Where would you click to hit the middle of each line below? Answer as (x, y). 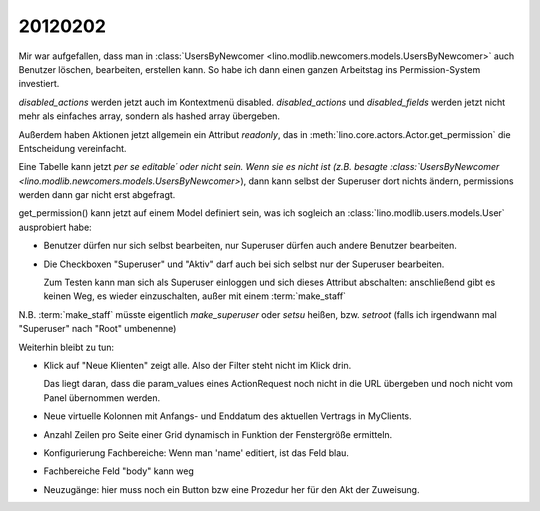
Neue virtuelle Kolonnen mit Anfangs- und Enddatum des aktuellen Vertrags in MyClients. (227, 416)
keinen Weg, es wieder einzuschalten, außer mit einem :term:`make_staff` (195, 296)
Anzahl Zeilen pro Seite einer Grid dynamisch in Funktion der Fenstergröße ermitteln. (218, 434)
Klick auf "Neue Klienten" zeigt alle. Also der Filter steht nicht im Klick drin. (197, 365)
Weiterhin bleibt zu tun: (66, 347)
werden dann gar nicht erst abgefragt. (97, 195)
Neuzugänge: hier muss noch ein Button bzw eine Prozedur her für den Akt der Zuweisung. (231, 489)
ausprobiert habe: (55, 227)
